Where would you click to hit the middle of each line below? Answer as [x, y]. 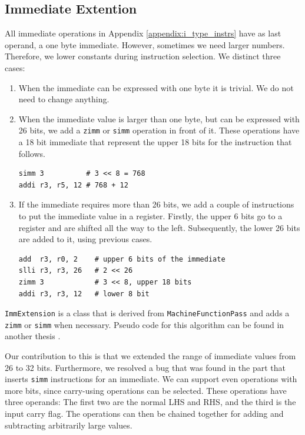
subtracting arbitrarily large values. [69, 425]
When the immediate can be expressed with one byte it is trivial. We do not [156, 87]
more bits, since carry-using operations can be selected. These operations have [146, 390]
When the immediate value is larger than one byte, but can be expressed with [159, 118]
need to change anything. [64, 99]
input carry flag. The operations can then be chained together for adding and [144, 414]
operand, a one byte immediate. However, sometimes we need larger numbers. [145, 44]
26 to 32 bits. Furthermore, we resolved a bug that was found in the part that [145, 367]
